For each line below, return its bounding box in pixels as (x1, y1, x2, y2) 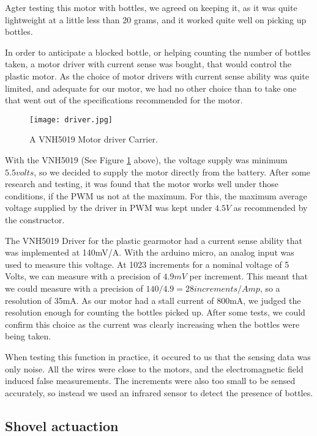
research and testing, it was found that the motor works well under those (5, 177, 279, 190)
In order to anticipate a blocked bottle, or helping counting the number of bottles (5, 45, 311, 58)
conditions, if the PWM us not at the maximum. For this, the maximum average (5, 189, 307, 202)
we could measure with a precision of (5, 281, 143, 294)
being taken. (5, 330, 51, 342)
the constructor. (5, 213, 65, 226)
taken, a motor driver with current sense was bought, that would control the (5, 57, 291, 70)
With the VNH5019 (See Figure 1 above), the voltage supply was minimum (5, 153, 288, 166)
